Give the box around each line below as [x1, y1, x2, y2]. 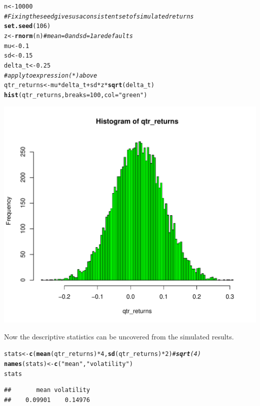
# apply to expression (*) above [4, 72, 97, 79]
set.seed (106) [4, 23, 51, 30]
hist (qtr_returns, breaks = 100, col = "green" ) [4, 91, 147, 99]
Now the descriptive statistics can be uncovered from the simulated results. [4, 331, 234, 341]
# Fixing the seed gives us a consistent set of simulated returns [4, 13, 194, 20]
